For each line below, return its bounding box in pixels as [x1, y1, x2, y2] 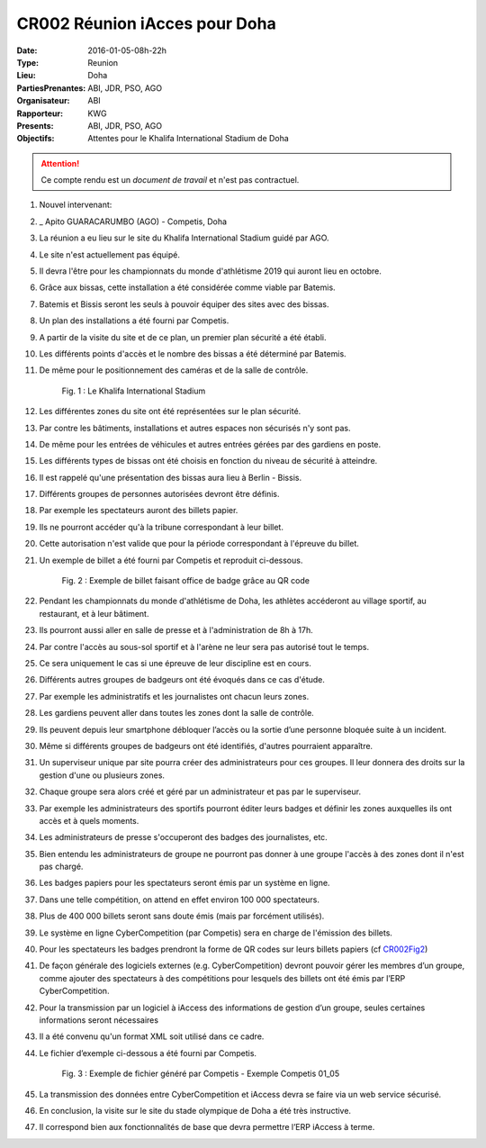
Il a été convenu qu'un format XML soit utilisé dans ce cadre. [39, 1031, 265, 1042]
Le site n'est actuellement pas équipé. [39, 249, 180, 260]
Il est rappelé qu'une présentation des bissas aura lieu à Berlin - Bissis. [39, 472, 301, 483]
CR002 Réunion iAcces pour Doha [16, 14, 276, 33]
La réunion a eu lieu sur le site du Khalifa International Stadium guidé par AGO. [39, 232, 329, 243]
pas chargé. [39, 861, 84, 872]
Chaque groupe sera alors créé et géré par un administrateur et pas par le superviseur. [39, 786, 362, 797]
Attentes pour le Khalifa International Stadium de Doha [87, 133, 290, 144]
